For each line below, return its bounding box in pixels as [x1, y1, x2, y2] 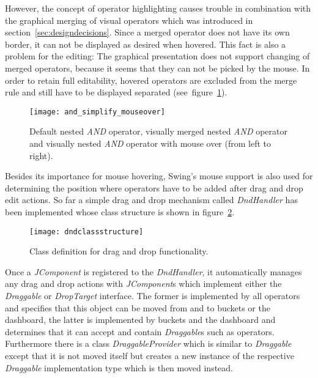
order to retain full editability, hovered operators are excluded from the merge [5, 73, 297, 86]
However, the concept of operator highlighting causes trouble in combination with [5, 2, 311, 14]
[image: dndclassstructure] [29, 227, 144, 236]
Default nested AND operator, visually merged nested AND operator [29, 125, 287, 138]
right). [29, 149, 53, 161]
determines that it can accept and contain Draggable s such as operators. [5, 325, 275, 338]
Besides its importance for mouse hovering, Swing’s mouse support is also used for [5, 169, 313, 182]
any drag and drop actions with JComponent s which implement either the [5, 277, 282, 290]
